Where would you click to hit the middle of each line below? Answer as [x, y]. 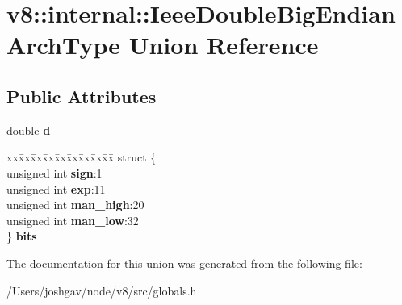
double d [29, 130]
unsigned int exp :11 [56, 188]
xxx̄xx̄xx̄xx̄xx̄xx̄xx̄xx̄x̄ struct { [82, 157]
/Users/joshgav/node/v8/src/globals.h [102, 290]
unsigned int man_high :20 [75, 205]
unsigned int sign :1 [54, 172]
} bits [22, 236]
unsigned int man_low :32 [73, 220]
